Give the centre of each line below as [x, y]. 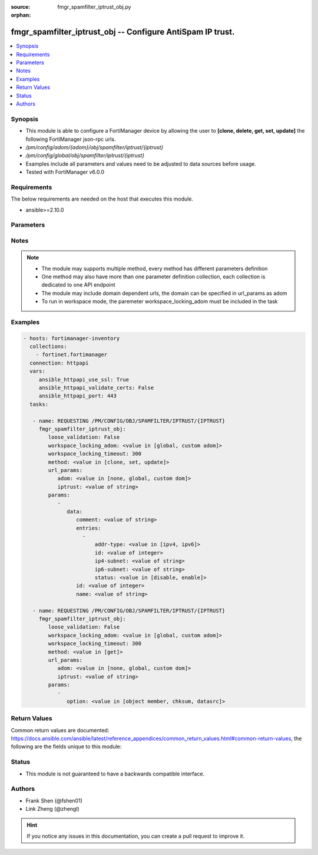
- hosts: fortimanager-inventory [72, 338]
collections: [48, 347]
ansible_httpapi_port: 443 [78, 396]
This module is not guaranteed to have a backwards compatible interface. [115, 774]
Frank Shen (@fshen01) [54, 800]
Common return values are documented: [60, 730]
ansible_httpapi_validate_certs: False [96, 388]
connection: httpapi [59, 363]
